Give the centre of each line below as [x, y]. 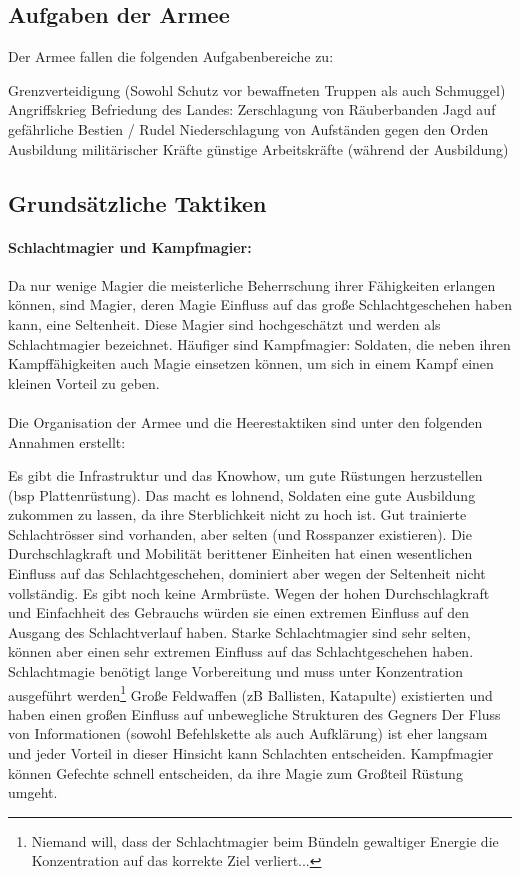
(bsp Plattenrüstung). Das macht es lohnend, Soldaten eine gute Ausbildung [242, 494]
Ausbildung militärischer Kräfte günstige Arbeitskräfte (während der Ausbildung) [258, 148]
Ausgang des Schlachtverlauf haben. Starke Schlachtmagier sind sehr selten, [239, 631]
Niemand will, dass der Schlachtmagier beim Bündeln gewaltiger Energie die [265, 840]
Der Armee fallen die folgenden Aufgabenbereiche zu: [171, 56]
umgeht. [33, 792]
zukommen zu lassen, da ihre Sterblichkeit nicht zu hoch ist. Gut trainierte [237, 514]
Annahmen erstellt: [67, 441]
